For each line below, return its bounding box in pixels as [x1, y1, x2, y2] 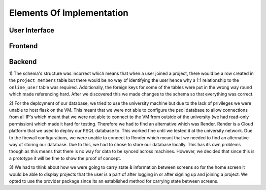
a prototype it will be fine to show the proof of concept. [9, 155, 122, 161]
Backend [9, 58, 37, 66]
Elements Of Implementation [9, 7, 129, 18]
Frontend [9, 42, 38, 50]
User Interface [9, 26, 55, 34]
